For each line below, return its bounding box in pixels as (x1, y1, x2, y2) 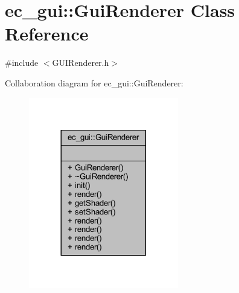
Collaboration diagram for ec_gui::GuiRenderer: (5, 76, 183, 89)
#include (5, 56, 39, 69)
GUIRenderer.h (52, 56, 109, 69)
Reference (5, 21, 89, 46)
